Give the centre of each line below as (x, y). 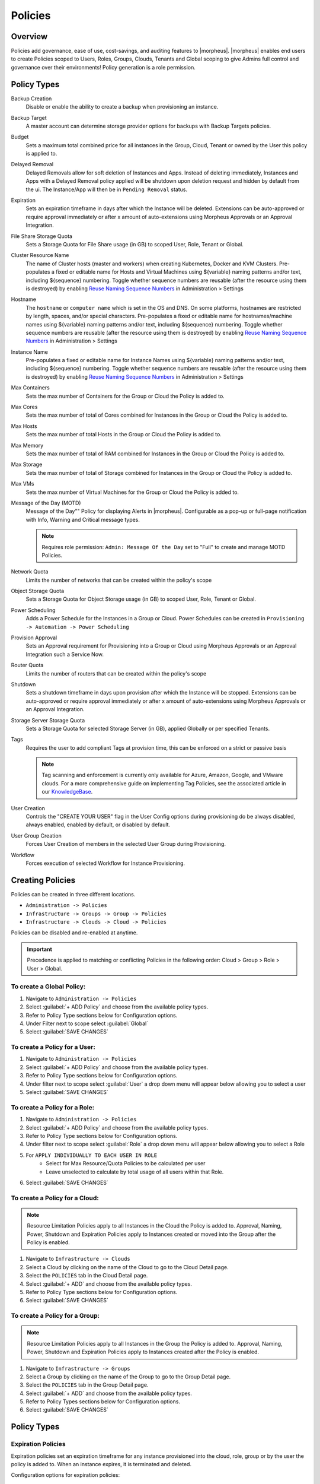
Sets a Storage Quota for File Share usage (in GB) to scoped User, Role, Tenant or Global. (135, 244)
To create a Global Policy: (48, 987)
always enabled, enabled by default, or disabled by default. (98, 825)
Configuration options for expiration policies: (65, 1475)
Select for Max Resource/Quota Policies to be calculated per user (126, 1163)
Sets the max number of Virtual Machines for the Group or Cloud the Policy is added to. (132, 492)
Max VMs (23, 484)
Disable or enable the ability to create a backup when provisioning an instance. (122, 107)
